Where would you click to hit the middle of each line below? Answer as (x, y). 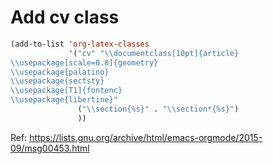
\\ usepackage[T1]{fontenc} (66, 91)
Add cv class (65, 17)
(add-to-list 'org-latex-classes (80, 44)
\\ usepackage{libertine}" (64, 100)
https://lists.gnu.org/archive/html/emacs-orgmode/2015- (146, 137)
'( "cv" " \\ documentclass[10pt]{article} (154, 53)
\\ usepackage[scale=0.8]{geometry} (84, 62)
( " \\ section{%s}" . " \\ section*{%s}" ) (158, 109)
